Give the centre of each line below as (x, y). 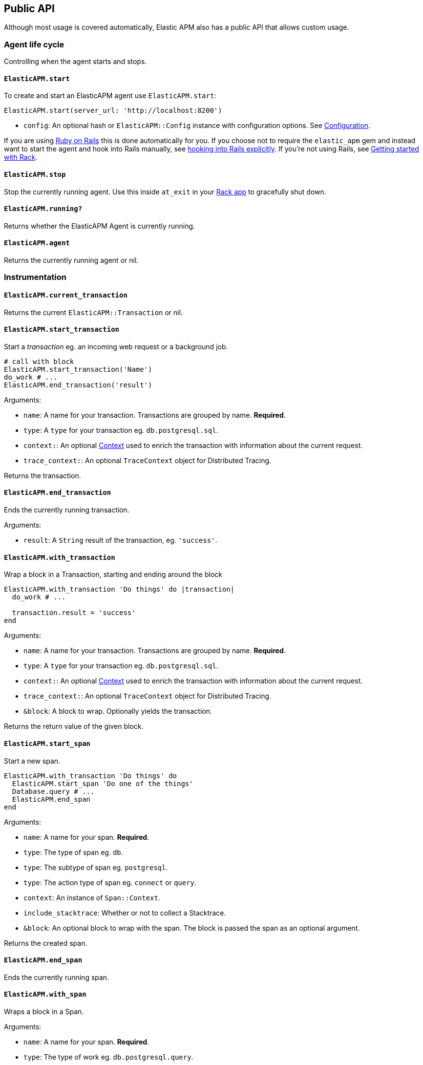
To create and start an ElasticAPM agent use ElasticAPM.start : (110, 96)
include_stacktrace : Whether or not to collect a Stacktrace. (125, 913)
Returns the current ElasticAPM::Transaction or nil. (94, 312)
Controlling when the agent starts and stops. (75, 62)
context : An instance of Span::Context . (92, 897)
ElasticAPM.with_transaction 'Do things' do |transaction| (119, 589)
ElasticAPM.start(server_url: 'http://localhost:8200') (113, 111)
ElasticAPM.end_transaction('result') (78, 385)
